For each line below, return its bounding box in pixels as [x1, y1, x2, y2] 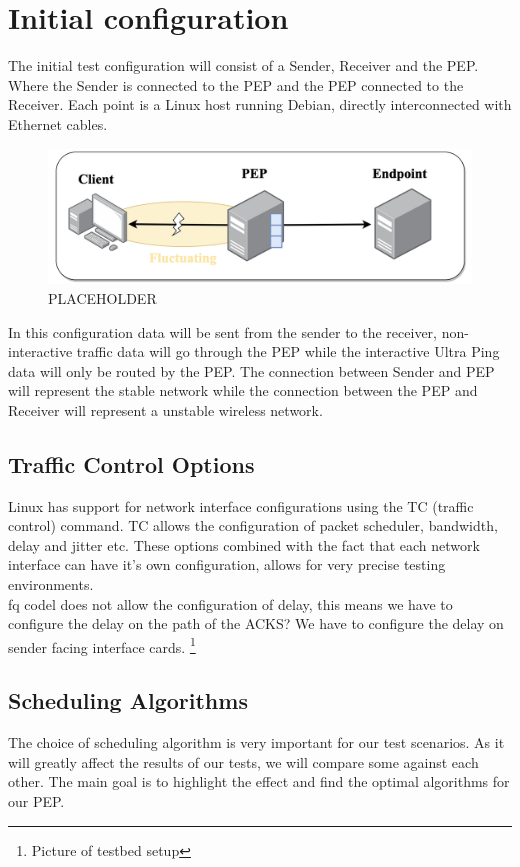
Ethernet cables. [8, 113, 108, 134]
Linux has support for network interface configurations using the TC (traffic [8, 495, 474, 516]
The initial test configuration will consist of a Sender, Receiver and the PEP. [8, 55, 479, 76]
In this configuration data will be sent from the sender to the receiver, [8, 321, 437, 342]
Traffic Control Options [8, 448, 255, 479]
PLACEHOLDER [48, 287, 157, 308]
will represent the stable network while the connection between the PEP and [8, 380, 478, 401]
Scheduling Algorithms [8, 685, 248, 716]
